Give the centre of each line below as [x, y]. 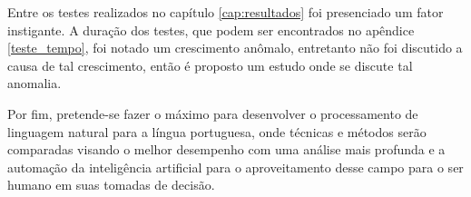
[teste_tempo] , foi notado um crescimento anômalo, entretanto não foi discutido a [235, 48]
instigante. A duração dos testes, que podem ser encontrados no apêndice [211, 30]
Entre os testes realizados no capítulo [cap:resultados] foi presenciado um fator [226, 12]
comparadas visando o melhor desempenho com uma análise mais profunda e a [226, 149]
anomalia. [34, 83]
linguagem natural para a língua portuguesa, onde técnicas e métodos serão [217, 131]
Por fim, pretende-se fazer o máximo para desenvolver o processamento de [213, 113]
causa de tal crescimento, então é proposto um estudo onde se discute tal [210, 65]
